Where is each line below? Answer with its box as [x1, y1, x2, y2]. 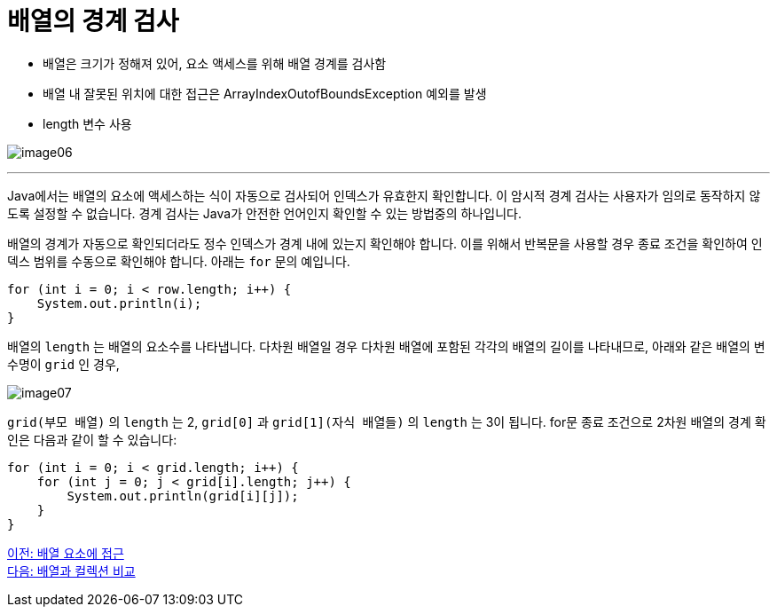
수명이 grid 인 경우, [7, 356, 120, 372]
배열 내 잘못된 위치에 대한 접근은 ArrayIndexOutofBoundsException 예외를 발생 [43, 85, 487, 101]
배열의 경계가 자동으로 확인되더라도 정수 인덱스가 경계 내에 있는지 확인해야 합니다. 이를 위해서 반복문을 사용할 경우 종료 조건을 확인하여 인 [7, 235, 763, 251]
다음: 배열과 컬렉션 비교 [7, 563, 136, 579]
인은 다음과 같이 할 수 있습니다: [7, 431, 177, 447]
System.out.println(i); [36, 295, 202, 311]
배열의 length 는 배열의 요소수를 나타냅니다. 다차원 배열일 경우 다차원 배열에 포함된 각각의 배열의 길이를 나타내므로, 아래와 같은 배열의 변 [7, 338, 765, 354]
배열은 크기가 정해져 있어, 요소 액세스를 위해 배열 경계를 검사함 [43, 55, 387, 71]
